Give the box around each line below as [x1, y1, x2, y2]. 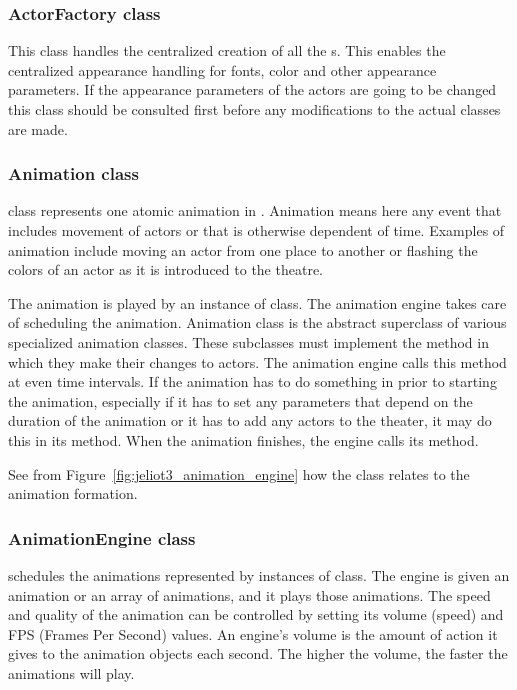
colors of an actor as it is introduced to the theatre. [8, 259, 323, 280]
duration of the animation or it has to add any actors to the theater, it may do [8, 410, 492, 431]
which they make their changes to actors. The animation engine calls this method [8, 351, 507, 372]
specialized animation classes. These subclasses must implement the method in [8, 331, 489, 352]
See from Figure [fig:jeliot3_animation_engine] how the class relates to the [8, 463, 470, 484]
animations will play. [8, 662, 135, 683]
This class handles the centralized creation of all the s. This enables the [8, 40, 446, 61]
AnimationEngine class [8, 525, 196, 550]
